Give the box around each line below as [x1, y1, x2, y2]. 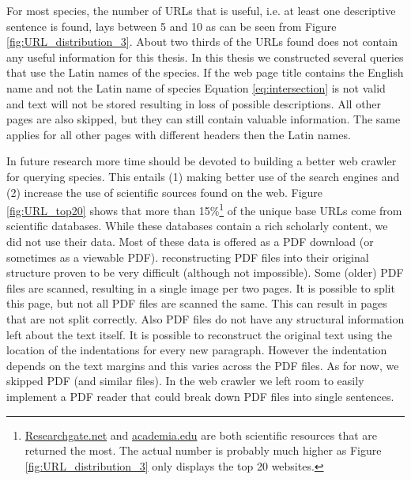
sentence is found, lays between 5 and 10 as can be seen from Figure [6, 17, 337, 34]
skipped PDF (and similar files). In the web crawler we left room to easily [6, 372, 364, 389]
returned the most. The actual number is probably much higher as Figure [25, 442, 382, 459]
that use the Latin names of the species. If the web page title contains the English [6, 64, 404, 81]
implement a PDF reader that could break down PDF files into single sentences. [6, 387, 394, 404]
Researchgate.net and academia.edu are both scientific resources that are [25, 426, 377, 443]
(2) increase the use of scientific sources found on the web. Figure [6, 183, 323, 200]
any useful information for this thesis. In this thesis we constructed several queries [6, 48, 404, 65]
